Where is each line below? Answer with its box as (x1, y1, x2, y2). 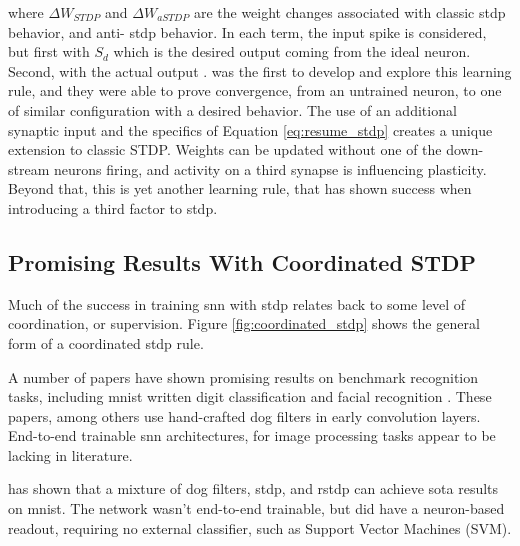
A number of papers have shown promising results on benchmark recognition (8, 366, 479, 387)
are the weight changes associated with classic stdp (193, 2, 506, 22)
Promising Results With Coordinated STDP (8, 246, 477, 277)
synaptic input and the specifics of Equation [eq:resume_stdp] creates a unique (8, 119, 493, 140)
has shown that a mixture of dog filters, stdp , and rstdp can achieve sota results (8, 478, 499, 499)
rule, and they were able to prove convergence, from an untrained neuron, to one (8, 80, 502, 101)
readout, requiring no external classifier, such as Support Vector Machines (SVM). (8, 517, 512, 538)
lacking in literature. (8, 444, 133, 465)
